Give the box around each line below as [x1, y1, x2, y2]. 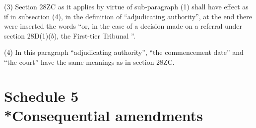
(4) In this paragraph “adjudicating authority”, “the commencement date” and [4, 47, 244, 57]
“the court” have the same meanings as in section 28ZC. [4, 56, 175, 67]
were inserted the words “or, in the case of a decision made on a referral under [4, 21, 243, 31]
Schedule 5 [4, 85, 79, 106]
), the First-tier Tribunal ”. [54, 30, 135, 41]
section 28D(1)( [4, 30, 51, 41]
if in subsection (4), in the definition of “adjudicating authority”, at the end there [4, 11, 253, 21]
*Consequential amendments [4, 105, 203, 125]
